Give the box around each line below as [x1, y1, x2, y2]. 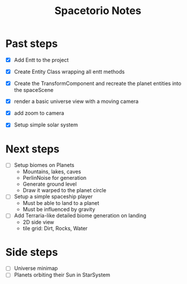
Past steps [5, 37, 58, 50]
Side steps [5, 245, 58, 259]
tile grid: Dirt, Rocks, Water [22, 225, 88, 232]
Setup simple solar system [13, 121, 79, 128]
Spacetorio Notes [54, 4, 142, 18]
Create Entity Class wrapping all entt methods [13, 69, 125, 75]
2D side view [22, 218, 55, 226]
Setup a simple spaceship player [13, 193, 93, 200]
